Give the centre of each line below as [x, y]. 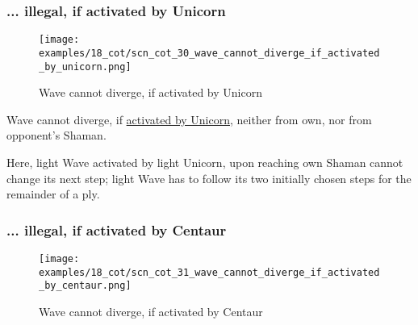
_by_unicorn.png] [85, 67]
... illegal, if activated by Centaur [117, 229]
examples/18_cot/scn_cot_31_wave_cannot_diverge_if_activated [209, 272]
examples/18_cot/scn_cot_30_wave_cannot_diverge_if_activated [209, 53]
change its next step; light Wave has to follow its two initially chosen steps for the [209, 178]
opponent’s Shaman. [56, 135]
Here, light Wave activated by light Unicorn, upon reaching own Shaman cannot [205, 162]
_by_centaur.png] [85, 286]
